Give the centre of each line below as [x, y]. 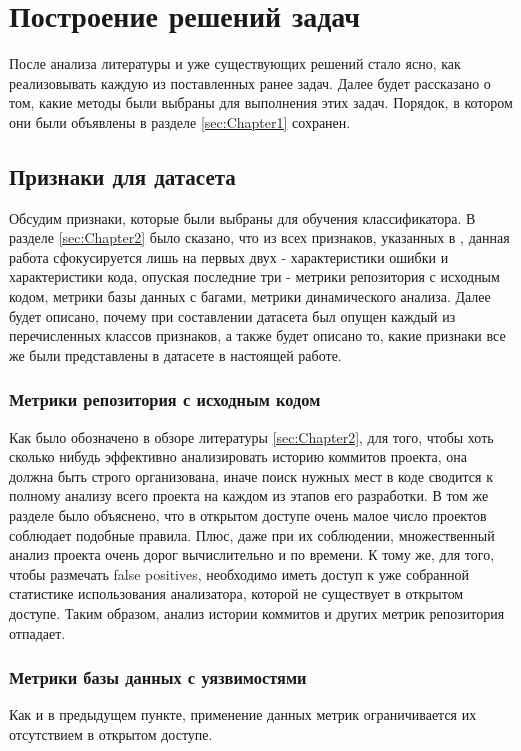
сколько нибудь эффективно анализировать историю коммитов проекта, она [238, 456]
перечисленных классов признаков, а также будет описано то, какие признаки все [257, 335]
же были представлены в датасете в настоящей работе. [175, 354]
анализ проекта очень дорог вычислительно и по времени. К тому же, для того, [252, 554]
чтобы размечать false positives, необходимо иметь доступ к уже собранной [239, 573]
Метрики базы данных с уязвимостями [158, 677]
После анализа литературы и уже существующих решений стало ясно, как [235, 63]
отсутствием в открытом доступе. [111, 734]
